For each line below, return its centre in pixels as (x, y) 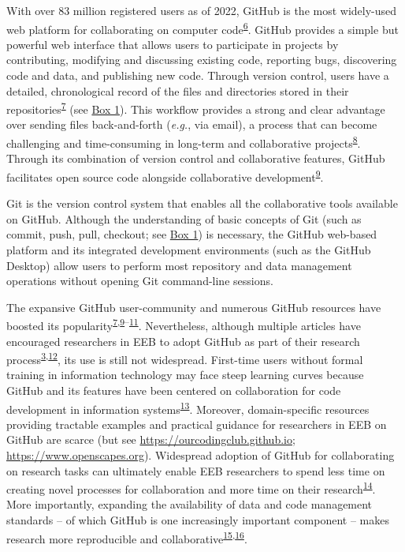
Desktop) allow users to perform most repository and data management (179, 265)
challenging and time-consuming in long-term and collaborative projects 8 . (184, 142)
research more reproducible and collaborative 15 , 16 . (127, 537)
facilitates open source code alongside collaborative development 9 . (165, 175)
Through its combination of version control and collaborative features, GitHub (196, 158)
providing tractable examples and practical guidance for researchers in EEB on (197, 424)
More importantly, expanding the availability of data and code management (189, 504)
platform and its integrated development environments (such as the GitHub (189, 249)
